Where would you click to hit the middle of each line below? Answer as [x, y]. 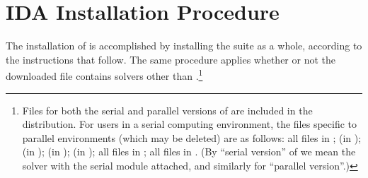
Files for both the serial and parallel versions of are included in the [167, 110]
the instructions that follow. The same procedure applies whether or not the [171, 59]
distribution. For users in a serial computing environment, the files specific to [190, 124]
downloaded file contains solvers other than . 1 [104, 75]
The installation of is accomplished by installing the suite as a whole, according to [184, 46]
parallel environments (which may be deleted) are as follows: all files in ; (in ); [192, 137]
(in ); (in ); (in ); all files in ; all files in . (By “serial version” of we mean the [189, 152]
